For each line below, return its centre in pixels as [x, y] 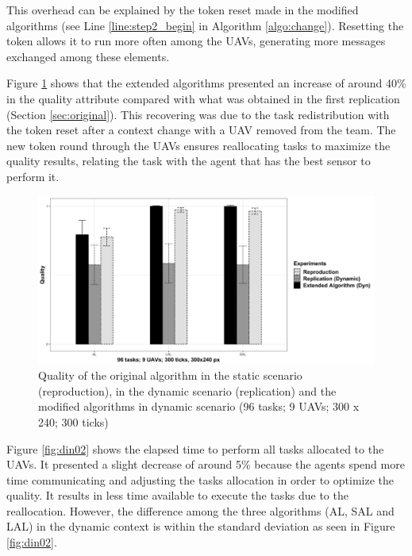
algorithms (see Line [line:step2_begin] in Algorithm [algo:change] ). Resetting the [205, 25]
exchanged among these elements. [88, 56]
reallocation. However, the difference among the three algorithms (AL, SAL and [200, 510]
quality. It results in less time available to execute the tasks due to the [177, 495]
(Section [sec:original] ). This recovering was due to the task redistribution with [198, 114]
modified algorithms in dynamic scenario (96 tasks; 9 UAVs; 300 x [199, 406]
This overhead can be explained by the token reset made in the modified [183, 10]
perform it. [33, 176]
